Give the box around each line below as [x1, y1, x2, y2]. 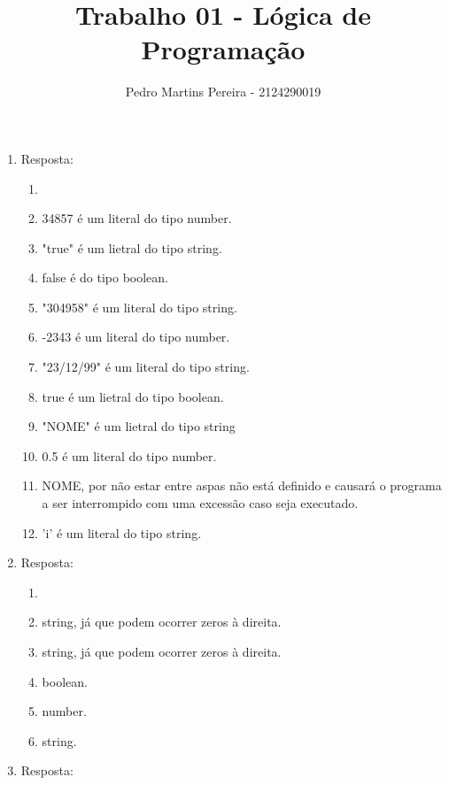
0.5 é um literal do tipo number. [42, 446, 217, 465]
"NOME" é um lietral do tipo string [42, 417, 236, 435]
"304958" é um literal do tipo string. [42, 297, 237, 316]
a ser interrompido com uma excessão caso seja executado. [42, 494, 359, 512]
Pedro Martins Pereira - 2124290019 [125, 82, 321, 101]
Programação [141, 31, 306, 67]
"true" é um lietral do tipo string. [42, 238, 222, 257]
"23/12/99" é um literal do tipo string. [42, 358, 250, 376]
